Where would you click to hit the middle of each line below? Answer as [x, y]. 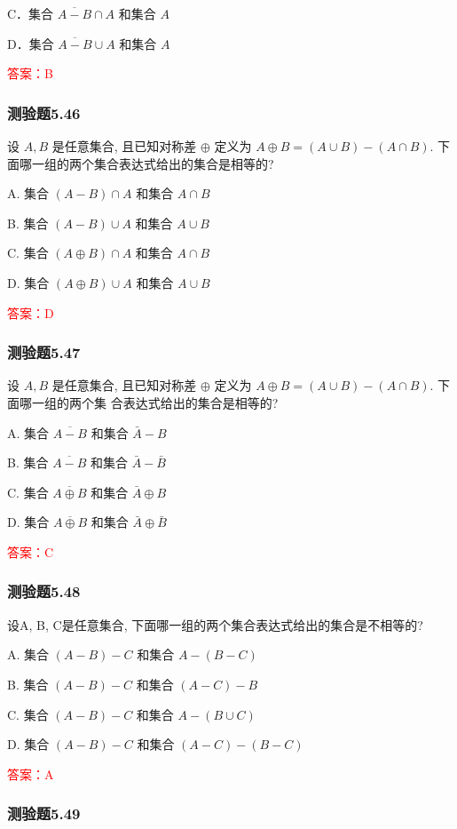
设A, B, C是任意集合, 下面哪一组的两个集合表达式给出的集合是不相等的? [215, 624]
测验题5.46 [44, 112]
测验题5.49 [44, 813]
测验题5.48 [44, 591]
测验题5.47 [44, 352]
